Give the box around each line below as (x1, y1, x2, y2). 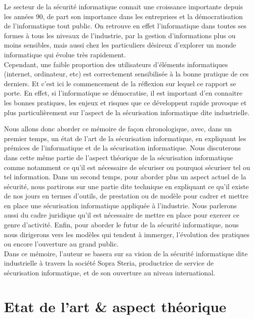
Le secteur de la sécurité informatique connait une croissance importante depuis (4, 1, 243, 11)
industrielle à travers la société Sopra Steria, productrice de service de (4, 258, 214, 268)
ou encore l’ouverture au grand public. (4, 239, 119, 249)
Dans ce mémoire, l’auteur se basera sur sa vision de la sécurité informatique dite (4, 248, 248, 258)
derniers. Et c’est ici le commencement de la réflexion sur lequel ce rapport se (4, 78, 236, 88)
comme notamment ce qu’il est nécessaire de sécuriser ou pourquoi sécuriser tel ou (4, 162, 251, 172)
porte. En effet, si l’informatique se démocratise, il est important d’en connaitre (4, 88, 243, 98)
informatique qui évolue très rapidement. (4, 49, 126, 59)
